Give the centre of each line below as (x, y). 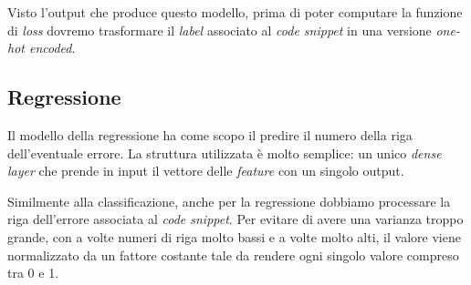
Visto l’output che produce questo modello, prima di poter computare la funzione (235, 12)
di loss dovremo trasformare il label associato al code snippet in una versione (220, 30)
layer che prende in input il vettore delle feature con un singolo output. (206, 171)
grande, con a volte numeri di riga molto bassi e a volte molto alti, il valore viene (234, 236)
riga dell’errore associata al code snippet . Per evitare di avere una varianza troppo (235, 219)
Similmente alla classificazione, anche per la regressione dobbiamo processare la (229, 201)
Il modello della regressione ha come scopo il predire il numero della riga (210, 134)
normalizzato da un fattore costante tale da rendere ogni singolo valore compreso (233, 254)
